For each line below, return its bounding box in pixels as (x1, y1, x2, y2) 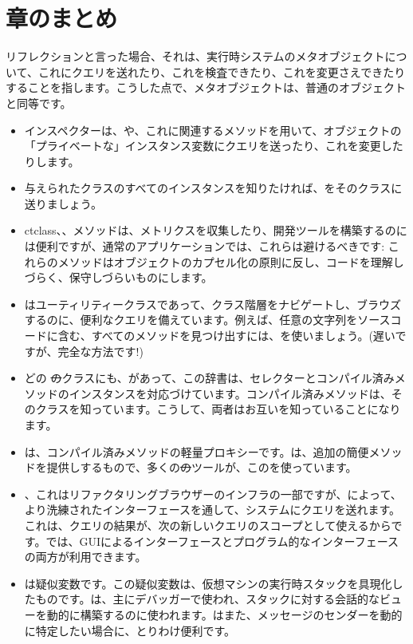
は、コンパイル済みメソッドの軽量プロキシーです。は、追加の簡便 (24, 443, 369, 460)
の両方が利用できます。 (24, 548, 147, 565)
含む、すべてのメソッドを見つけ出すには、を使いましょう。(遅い (57, 327, 395, 344)
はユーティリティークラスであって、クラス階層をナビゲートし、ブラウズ (24, 295, 402, 312)
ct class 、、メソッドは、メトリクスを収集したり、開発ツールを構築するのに (24, 222, 407, 239)
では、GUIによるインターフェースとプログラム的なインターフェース (45, 532, 399, 549)
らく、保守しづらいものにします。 (35, 269, 213, 286)
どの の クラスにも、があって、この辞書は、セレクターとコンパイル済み (24, 369, 395, 386)
